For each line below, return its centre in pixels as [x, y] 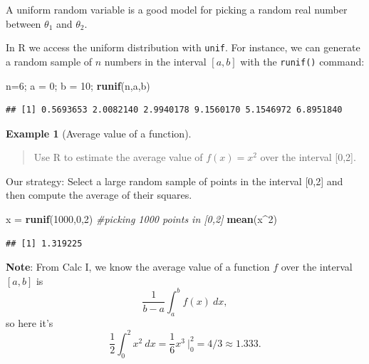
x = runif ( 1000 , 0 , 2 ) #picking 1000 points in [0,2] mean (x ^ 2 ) [141, 219]
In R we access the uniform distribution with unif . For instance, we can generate [183, 47]
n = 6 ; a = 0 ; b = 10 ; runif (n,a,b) [78, 85]
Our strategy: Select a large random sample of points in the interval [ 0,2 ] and [175, 181]
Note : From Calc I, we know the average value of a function [138, 267]
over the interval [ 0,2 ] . [308, 157]
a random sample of [49, 61]
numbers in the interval [155, 61]
